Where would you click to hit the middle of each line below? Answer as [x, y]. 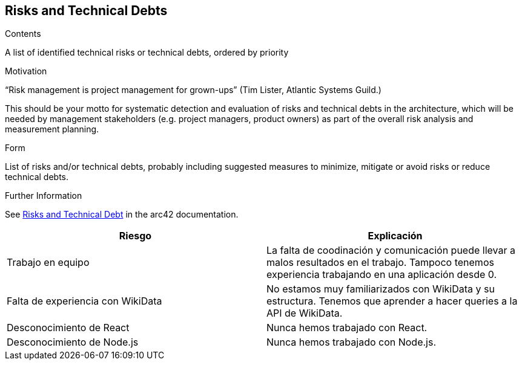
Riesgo [135, 236]
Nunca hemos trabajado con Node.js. [352, 342]
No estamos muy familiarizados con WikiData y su [381, 289]
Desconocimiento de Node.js [73, 342]
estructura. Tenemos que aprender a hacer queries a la [392, 301]
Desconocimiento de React [68, 328]
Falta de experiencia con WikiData [84, 301]
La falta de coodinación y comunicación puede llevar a [391, 250]
